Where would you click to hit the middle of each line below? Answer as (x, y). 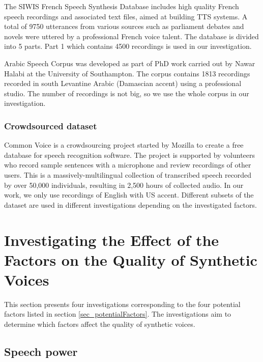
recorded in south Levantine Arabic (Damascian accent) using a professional (123, 83)
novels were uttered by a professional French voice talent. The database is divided (131, 36)
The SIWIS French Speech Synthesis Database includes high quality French (122, 6)
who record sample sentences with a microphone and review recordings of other (128, 165)
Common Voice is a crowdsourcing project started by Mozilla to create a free (124, 145)
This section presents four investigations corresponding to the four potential (122, 304)
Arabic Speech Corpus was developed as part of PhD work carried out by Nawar (130, 63)
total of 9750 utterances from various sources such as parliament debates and (124, 26)
